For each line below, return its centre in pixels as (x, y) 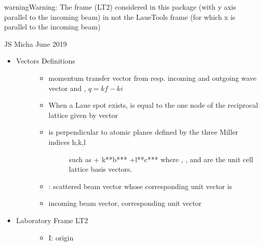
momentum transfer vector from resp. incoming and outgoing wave (152, 78)
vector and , (67, 88)
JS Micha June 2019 (36, 43)
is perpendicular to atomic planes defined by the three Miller (143, 132)
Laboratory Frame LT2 (52, 220)
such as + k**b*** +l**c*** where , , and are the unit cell (161, 159)
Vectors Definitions (46, 61)
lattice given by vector (83, 115)
